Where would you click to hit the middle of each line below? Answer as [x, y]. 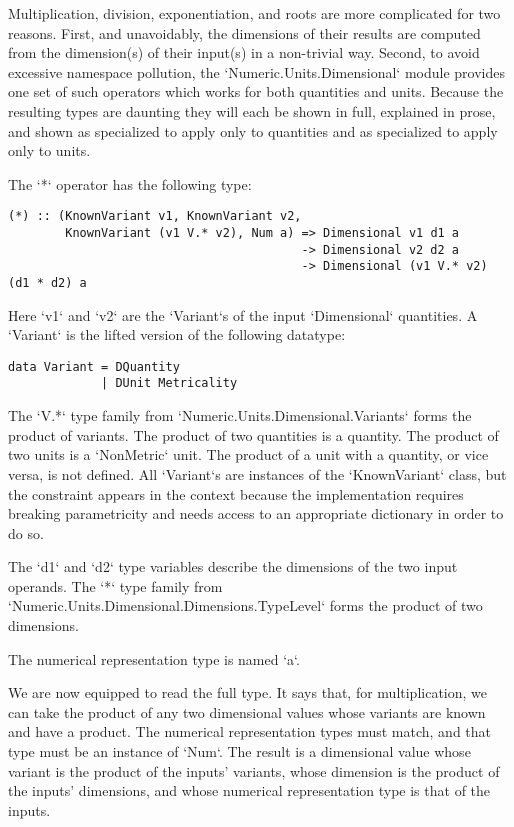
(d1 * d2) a [47, 282]
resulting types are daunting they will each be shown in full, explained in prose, [252, 110]
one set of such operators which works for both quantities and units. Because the [256, 91]
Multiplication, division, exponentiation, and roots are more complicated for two [254, 13]
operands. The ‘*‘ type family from [115, 585]
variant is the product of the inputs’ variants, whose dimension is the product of [254, 770]
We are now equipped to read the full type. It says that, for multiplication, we [248, 692]
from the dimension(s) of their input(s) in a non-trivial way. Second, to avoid [244, 52]
